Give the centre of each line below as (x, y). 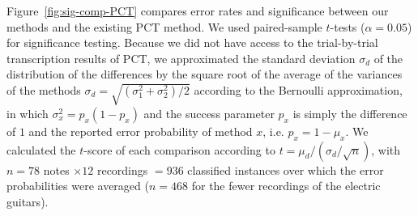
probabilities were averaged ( (78, 186)
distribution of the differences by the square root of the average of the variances (205, 74)
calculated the (41, 149)
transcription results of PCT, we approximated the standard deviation (181, 58)
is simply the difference (350, 113)
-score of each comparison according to (179, 149)
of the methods (44, 89)
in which (28, 113)
